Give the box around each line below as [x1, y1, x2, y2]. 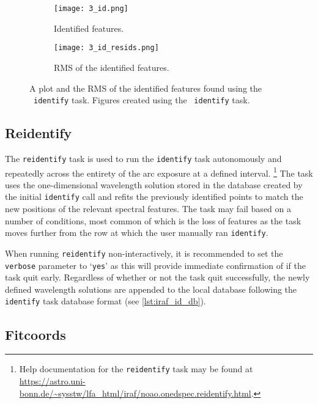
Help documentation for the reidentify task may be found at [19, 362, 253, 375]
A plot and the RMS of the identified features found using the [29, 81, 262, 94]
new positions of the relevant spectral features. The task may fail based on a [5, 202, 291, 215]
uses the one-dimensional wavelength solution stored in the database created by [5, 178, 303, 191]
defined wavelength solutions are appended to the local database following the [5, 282, 297, 295]
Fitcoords [5, 325, 66, 343]
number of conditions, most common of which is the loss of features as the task [5, 214, 301, 227]
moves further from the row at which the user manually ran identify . [5, 226, 268, 239]
